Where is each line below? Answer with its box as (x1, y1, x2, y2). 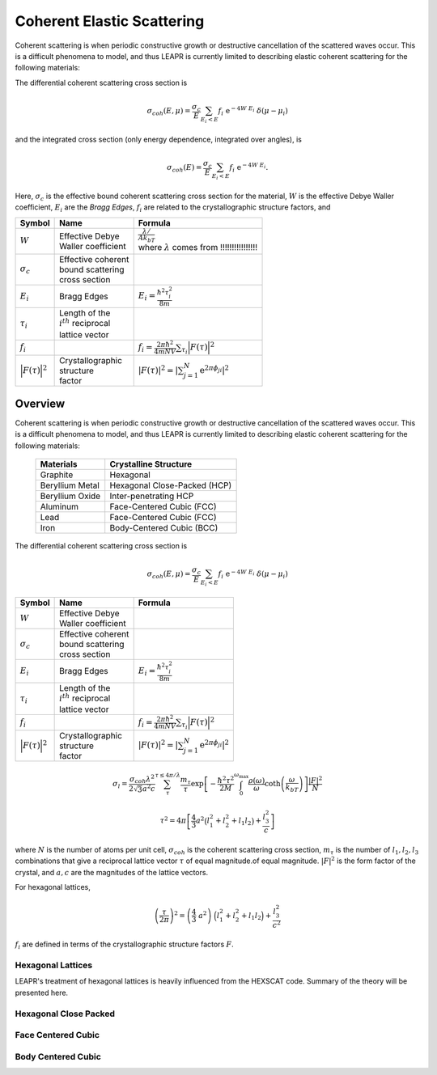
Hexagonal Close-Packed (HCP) (109, 480, 232, 491)
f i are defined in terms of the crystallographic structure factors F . (15, 939, 234, 950)
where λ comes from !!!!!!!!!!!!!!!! (138, 242, 258, 253)
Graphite (40, 469, 74, 480)
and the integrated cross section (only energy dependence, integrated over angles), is (15, 134, 303, 144)
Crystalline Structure (109, 459, 193, 470)
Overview (15, 396, 66, 410)
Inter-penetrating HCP (109, 490, 194, 502)
